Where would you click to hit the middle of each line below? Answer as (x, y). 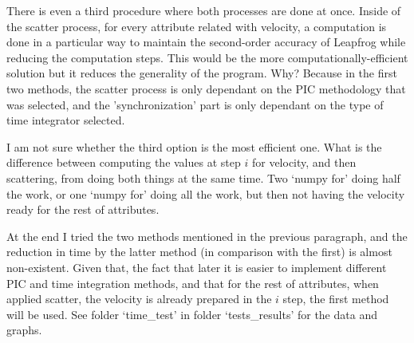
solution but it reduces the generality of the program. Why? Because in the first (202, 73)
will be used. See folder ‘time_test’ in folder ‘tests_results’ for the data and (192, 314)
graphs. (24, 330)
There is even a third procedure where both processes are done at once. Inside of (204, 10)
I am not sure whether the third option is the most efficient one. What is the (194, 146)
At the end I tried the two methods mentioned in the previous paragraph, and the (207, 236)
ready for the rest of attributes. (83, 209)
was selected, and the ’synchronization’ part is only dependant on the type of (195, 104)
